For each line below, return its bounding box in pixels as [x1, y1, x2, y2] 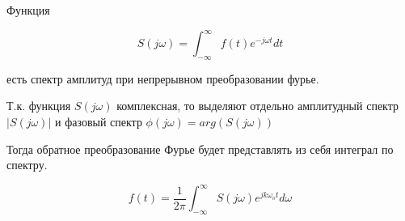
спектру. [6, 156, 48, 173]
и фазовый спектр [55, 113, 142, 130]
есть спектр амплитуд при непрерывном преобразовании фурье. [6, 70, 319, 87]
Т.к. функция [6, 97, 71, 114]
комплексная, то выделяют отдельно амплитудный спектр [116, 97, 399, 114]
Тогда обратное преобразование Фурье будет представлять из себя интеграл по [6, 140, 394, 157]
